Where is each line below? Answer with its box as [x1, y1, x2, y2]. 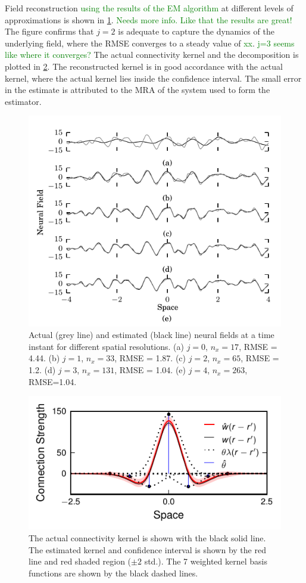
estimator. [5, 95, 42, 107]
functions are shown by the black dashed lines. [29, 566, 198, 579]
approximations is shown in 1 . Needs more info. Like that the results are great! [5, 13, 292, 26]
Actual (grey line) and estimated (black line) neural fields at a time [29, 328, 274, 341]
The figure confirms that [5, 25, 94, 38]
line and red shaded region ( [29, 555, 132, 568]
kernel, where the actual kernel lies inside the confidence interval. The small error [5, 72, 302, 84]
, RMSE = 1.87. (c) [114, 352, 186, 364]
